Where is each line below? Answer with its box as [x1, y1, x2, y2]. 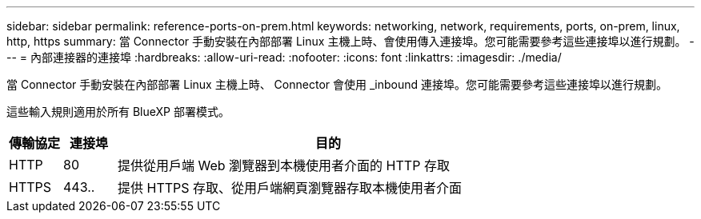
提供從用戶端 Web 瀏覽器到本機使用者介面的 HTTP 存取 [118, 157, 450, 173]
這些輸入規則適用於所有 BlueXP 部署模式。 [6, 105, 230, 118]
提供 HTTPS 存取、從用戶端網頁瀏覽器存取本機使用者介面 [118, 180, 463, 196]
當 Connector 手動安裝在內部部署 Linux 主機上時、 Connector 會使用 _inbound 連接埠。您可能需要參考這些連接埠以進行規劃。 [6, 78, 667, 91]
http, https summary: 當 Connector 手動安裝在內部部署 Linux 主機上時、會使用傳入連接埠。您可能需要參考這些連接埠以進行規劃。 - [6, 34, 695, 48]
